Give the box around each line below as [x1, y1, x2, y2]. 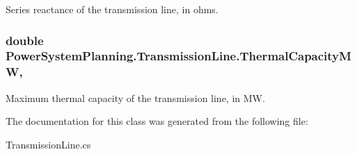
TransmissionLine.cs [6, 137, 91, 151]
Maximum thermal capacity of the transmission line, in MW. [6, 90, 265, 105]
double [6, 31, 44, 49]
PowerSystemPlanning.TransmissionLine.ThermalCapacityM [6, 47, 351, 65]
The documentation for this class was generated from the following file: [6, 114, 308, 128]
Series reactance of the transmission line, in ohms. [6, 2, 219, 16]
